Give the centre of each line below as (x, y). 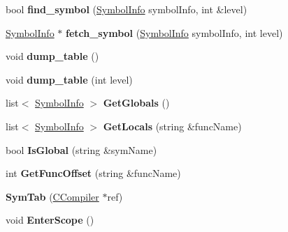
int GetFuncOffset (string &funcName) (93, 173)
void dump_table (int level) (69, 79)
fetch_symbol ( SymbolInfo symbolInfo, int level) (174, 32)
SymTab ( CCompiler (52, 196)
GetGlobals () (136, 103)
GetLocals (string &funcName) (172, 126)
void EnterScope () (50, 220)
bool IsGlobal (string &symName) (81, 149)
